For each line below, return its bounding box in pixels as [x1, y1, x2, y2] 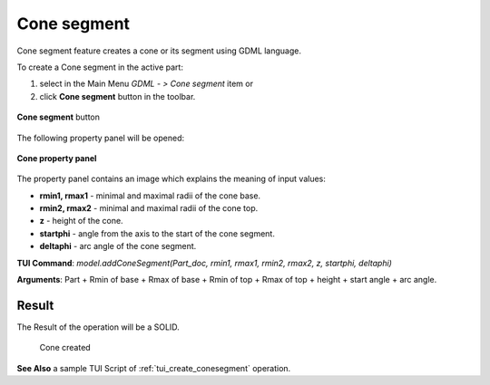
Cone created [39, 342, 91, 353]
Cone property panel [16, 152, 97, 163]
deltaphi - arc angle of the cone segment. [39, 241, 197, 252]
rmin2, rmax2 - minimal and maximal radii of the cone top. [39, 203, 259, 214]
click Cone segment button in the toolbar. [39, 91, 196, 101]
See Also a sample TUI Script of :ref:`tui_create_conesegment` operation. [16, 362, 291, 373]
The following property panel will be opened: [16, 132, 185, 143]
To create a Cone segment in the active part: [16, 62, 183, 72]
